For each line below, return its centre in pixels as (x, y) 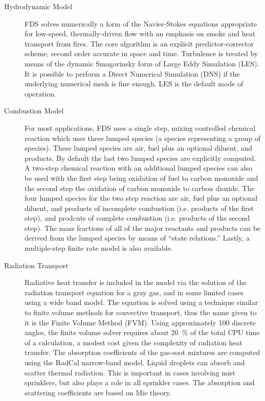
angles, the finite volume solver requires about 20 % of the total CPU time (142, 332)
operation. (40, 93)
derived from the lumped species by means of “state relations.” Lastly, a (137, 238)
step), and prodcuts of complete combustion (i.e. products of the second (137, 218)
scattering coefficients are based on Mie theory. (98, 392)
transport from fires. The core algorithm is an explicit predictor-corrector (139, 43)
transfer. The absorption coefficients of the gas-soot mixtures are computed (142, 352)
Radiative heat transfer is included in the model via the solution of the (136, 282)
